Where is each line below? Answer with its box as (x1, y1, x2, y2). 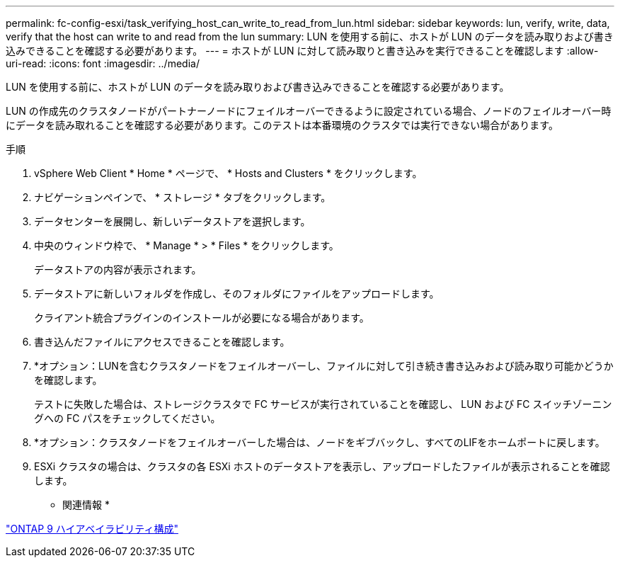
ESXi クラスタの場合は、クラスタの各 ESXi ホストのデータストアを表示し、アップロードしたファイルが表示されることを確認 (34, 460, 610, 472)
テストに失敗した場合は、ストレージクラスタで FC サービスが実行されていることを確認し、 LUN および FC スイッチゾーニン (34, 398, 612, 410)
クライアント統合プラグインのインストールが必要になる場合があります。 (34, 312, 369, 324)
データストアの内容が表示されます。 (34, 263, 202, 275)
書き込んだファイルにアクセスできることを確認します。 (34, 336, 290, 348)
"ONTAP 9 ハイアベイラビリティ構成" (6, 523, 178, 535)
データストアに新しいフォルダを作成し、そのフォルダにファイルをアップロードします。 (34, 288, 440, 300)
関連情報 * (62, 499, 110, 511)
